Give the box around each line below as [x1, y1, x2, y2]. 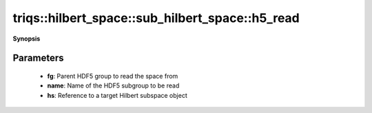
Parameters [12, 52, 64, 64]
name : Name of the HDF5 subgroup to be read [47, 81, 180, 90]
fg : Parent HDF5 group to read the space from [47, 72, 178, 80]
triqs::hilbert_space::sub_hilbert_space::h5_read [12, 10, 300, 25]
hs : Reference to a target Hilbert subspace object [47, 91, 187, 99]
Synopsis [12, 34, 41, 43]
